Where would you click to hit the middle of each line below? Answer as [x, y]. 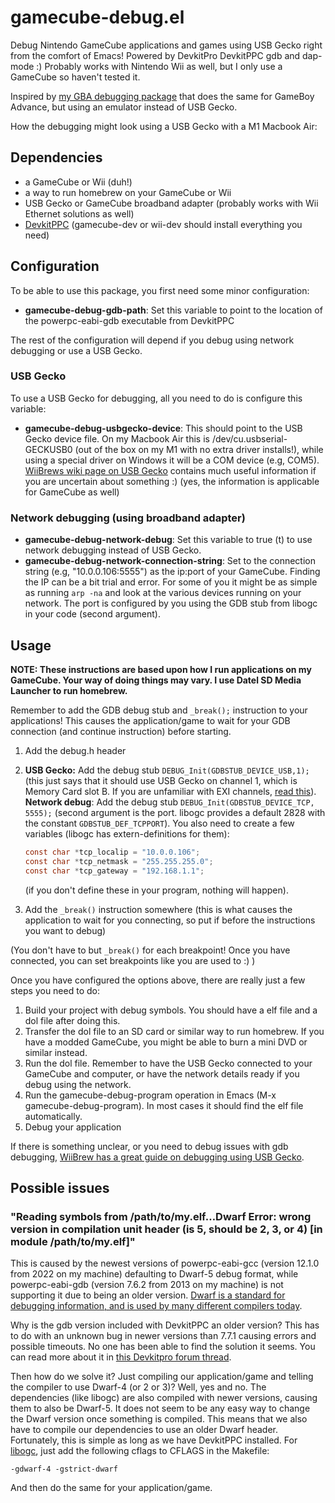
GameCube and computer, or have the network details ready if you [162, 1073]
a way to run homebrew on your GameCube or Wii [128, 192]
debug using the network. [78, 1084]
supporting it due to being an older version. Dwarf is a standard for [148, 1295]
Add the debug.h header [75, 750]
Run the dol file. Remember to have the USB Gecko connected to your [168, 1063]
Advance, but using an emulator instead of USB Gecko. [124, 107]
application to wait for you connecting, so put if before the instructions [170, 920]
